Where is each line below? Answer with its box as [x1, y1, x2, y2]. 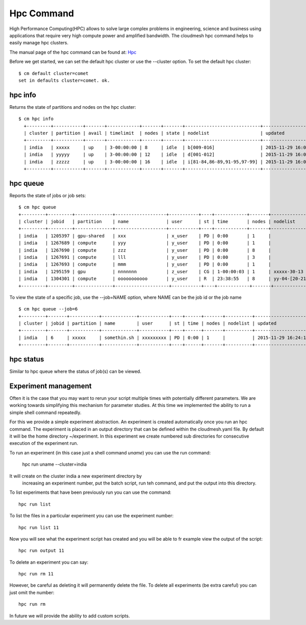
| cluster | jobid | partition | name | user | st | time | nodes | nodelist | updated [18, 321, 277, 326]
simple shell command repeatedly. [9, 409, 82, 416]
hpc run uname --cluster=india [22, 461, 87, 467]
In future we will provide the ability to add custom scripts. [9, 613, 130, 619]
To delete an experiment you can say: [9, 559, 89, 565]
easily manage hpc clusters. [9, 40, 69, 46]
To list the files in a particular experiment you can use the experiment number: [9, 513, 174, 519]
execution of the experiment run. [9, 440, 79, 446]
